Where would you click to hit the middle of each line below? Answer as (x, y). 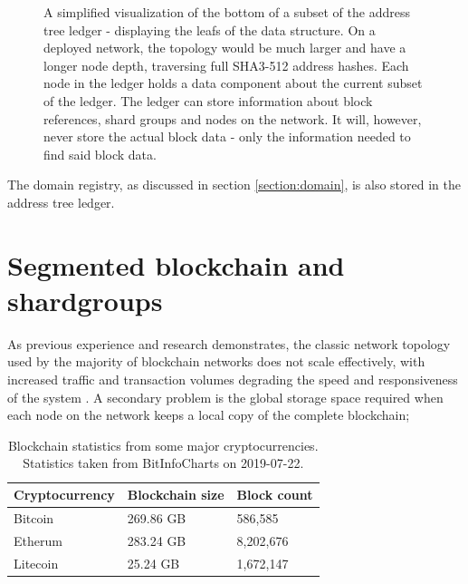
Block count (275, 494)
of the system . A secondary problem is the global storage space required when (225, 397)
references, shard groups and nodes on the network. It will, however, (233, 118)
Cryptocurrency (64, 494)
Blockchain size (176, 494)
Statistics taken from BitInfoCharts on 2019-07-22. (163, 463)
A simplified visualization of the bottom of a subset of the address (227, 12)
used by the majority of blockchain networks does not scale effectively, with (216, 361)
